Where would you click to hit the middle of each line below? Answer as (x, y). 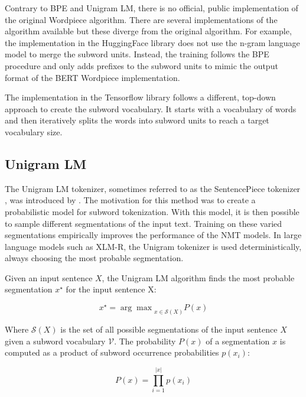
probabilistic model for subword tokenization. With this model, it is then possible (152, 211)
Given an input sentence (49, 277)
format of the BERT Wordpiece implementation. (92, 77)
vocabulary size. (34, 131)
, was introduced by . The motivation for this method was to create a (130, 200)
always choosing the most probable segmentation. (94, 258)
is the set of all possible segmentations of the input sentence (169, 329)
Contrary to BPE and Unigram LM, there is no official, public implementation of (152, 8)
